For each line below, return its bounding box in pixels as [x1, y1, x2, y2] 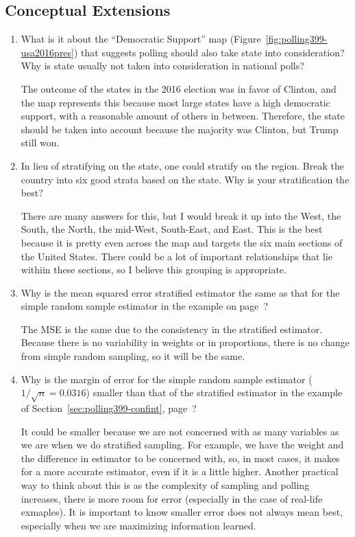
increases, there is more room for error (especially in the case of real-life [21, 491, 323, 505]
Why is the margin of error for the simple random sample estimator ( [21, 372, 313, 386]
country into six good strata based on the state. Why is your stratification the [21, 172, 350, 186]
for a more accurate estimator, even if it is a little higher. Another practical [21, 464, 339, 479]
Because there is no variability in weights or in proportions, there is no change [21, 335, 350, 350]
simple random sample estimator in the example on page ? [21, 299, 269, 313]
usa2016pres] [21, 45, 74, 59]
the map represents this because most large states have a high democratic [21, 95, 330, 109]
